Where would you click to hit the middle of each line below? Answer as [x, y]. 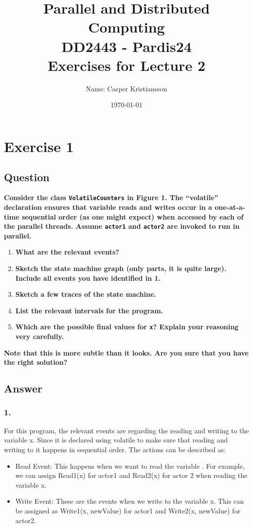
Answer [23, 388]
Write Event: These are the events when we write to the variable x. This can [129, 501]
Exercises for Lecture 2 [126, 65]
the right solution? [36, 362]
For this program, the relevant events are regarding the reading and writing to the [126, 430]
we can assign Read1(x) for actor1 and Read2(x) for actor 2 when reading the [131, 475]
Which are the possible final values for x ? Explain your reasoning [127, 327]
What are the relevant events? [67, 252]
